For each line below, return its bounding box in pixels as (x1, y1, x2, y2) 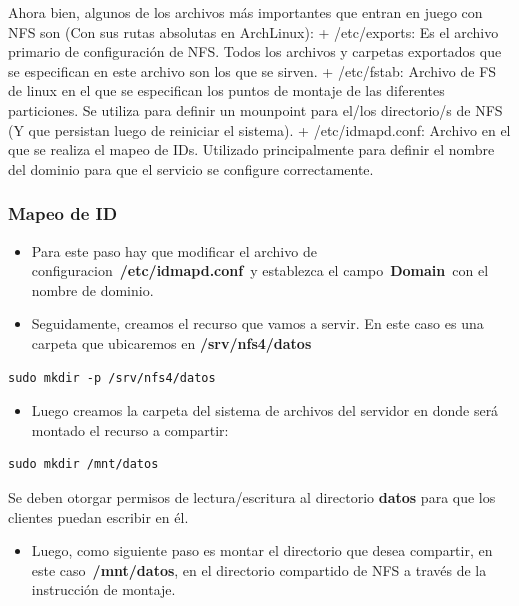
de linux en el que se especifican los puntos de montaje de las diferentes (8, 80, 445, 101)
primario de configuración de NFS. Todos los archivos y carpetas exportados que (8, 41, 502, 62)
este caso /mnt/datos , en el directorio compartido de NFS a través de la (31, 559, 487, 580)
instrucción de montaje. (31, 579, 176, 600)
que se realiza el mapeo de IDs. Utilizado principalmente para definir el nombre (8, 139, 495, 160)
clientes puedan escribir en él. (8, 506, 189, 527)
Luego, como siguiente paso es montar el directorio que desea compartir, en (31, 540, 493, 561)
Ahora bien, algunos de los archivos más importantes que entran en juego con (8, 2, 483, 22)
